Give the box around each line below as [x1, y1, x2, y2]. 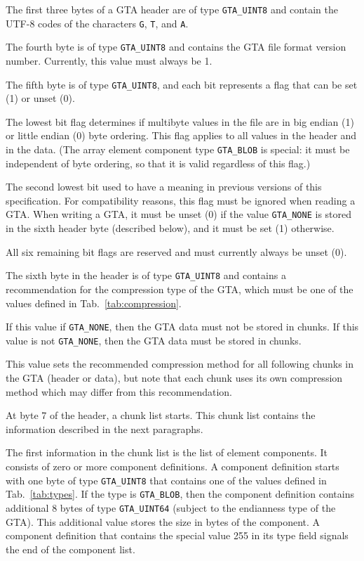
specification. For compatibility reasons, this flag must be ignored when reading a [6, 193, 356, 207]
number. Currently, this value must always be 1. [6, 53, 213, 67]
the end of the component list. [6, 541, 135, 556]
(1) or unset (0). [6, 91, 75, 105]
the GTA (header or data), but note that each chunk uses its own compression [6, 370, 343, 385]
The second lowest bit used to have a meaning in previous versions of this [6, 179, 322, 194]
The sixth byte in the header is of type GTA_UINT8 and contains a [6, 268, 286, 283]
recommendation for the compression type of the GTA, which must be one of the [6, 281, 353, 296]
